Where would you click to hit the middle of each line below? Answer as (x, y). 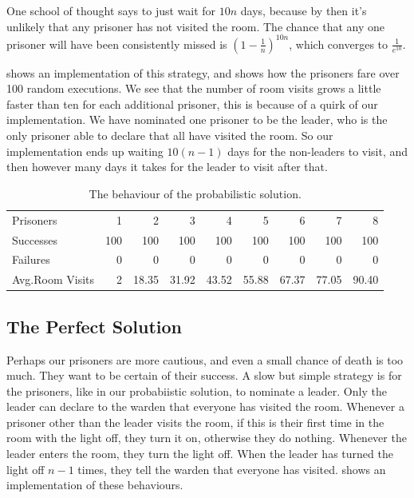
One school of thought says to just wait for (111, 10)
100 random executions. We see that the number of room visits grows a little (194, 88)
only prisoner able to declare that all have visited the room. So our (170, 135)
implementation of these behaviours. (95, 485)
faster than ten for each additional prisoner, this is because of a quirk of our (192, 104)
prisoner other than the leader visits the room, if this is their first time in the (195, 422)
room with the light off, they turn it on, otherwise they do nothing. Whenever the (207, 438)
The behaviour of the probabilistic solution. (195, 193)
